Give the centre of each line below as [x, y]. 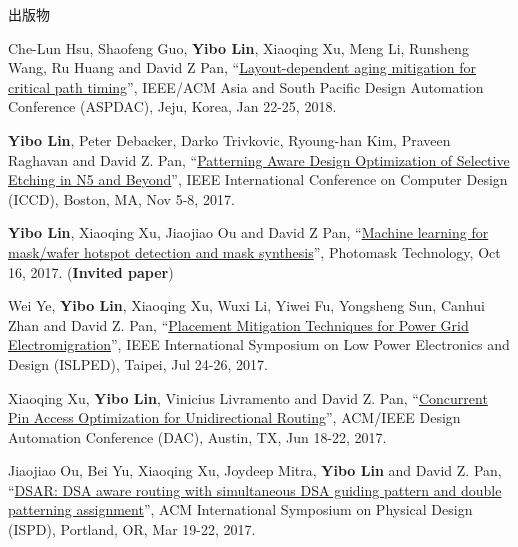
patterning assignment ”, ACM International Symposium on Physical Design [240, 509]
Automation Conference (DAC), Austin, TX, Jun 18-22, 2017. [197, 436]
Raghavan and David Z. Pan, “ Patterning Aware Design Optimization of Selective [259, 159]
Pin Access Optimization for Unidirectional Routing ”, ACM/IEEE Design [234, 417]
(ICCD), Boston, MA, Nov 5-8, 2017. [121, 198]
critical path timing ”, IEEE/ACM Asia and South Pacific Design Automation [246, 86]
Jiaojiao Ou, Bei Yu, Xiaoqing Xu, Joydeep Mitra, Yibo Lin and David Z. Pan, [255, 470]
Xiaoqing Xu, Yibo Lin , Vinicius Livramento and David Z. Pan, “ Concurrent [248, 397]
